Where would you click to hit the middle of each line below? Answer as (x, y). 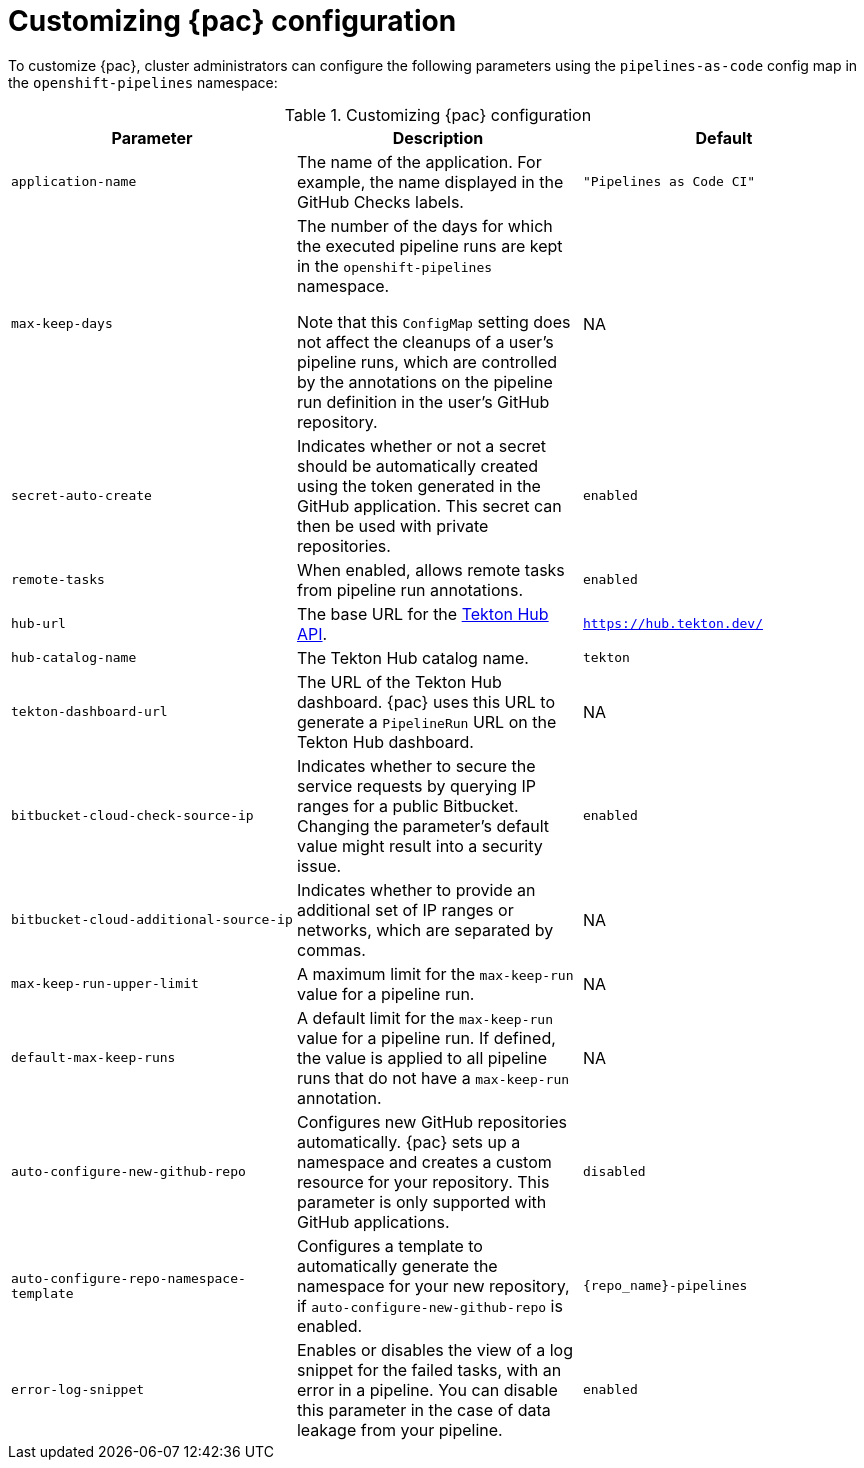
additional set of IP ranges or (405, 909)
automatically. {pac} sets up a (408, 1141)
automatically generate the (397, 1265)
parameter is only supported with (421, 1201)
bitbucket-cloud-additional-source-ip (152, 920)
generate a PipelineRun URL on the (426, 721)
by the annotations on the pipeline (424, 381)
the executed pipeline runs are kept (429, 245)
